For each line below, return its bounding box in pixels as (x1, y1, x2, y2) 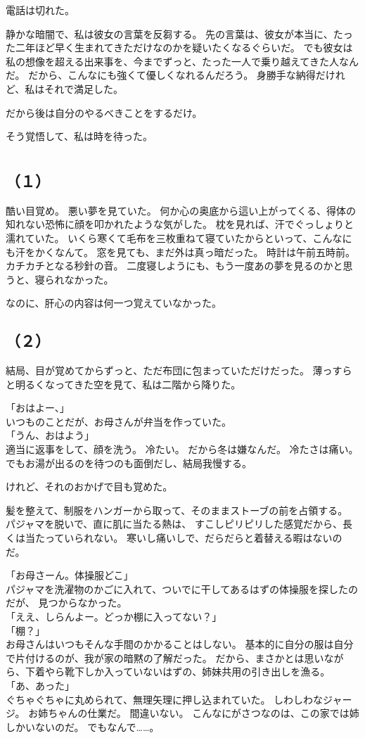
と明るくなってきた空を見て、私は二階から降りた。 (6, 376, 241, 391)
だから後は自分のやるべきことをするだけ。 (6, 105, 203, 120)
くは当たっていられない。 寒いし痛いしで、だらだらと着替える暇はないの (6, 530, 342, 545)
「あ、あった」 (6, 677, 75, 692)
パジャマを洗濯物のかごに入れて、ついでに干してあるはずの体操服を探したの (6, 581, 358, 596)
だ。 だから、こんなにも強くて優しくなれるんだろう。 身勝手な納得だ (6, 68, 326, 82)
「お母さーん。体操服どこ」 (6, 568, 134, 583)
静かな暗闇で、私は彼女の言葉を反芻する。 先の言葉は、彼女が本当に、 (6, 26, 333, 41)
